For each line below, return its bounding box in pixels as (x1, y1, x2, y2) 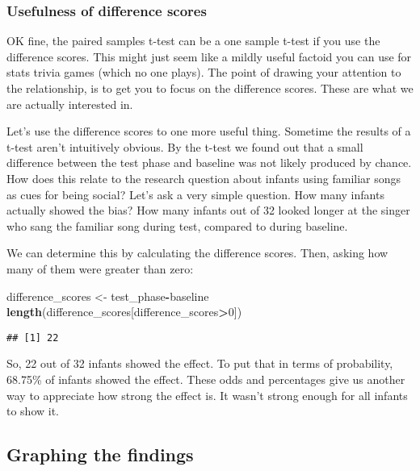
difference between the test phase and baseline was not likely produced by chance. (6, 154, 412, 171)
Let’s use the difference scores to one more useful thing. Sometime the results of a (6, 123, 411, 140)
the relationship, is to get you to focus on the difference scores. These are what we (6, 80, 414, 96)
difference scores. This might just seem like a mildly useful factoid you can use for (6, 48, 412, 65)
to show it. (6, 402, 60, 419)
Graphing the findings (6, 442, 194, 467)
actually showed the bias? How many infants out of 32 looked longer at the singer (6, 202, 410, 219)
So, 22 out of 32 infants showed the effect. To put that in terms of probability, (6, 355, 393, 372)
